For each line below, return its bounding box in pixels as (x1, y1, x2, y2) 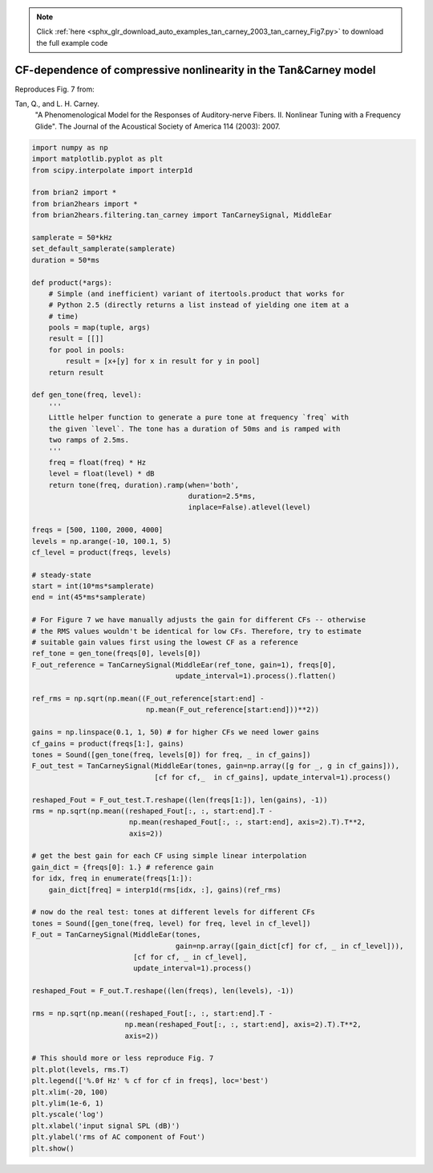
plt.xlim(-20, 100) (31, 1087, 108, 1097)
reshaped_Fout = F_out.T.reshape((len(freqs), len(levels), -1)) (31, 987, 294, 995)
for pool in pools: (48, 345, 126, 354)
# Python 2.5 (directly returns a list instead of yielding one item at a (48, 300, 349, 309)
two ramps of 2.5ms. (48, 435, 130, 444)
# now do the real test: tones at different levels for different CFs (31, 908, 316, 917)
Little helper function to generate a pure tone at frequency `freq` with (48, 413, 349, 422)
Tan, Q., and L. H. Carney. (14, 99, 100, 108)
